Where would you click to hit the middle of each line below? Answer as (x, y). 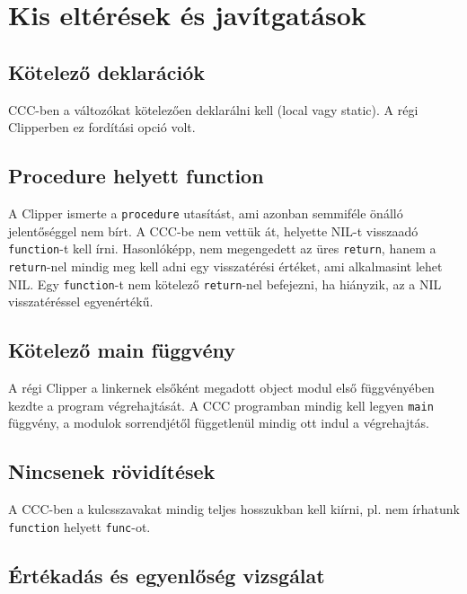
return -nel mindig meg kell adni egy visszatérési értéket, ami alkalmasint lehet (225, 266)
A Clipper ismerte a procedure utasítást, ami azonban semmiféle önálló (206, 213)
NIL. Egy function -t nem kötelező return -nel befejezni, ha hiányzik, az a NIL (225, 284)
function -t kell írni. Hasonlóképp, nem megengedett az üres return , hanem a (222, 248)
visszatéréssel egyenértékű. (81, 301)
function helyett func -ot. (79, 526)
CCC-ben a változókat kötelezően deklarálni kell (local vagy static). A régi (213, 109)
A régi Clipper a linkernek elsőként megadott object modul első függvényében (221, 387)
